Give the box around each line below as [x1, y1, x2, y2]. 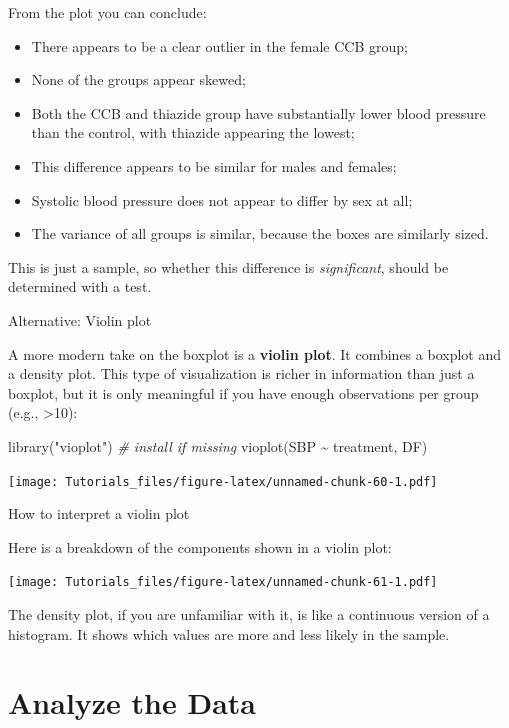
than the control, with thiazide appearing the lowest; [31, 122, 355, 143]
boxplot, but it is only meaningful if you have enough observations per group [8, 382, 479, 403]
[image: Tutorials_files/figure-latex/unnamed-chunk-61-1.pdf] [8, 575, 438, 590]
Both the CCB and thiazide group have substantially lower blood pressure [31, 102, 486, 123]
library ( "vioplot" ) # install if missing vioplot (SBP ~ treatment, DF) [8, 435, 428, 456]
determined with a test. [8, 276, 152, 297]
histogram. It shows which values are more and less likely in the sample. [8, 623, 450, 644]
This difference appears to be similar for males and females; [31, 155, 397, 176]
